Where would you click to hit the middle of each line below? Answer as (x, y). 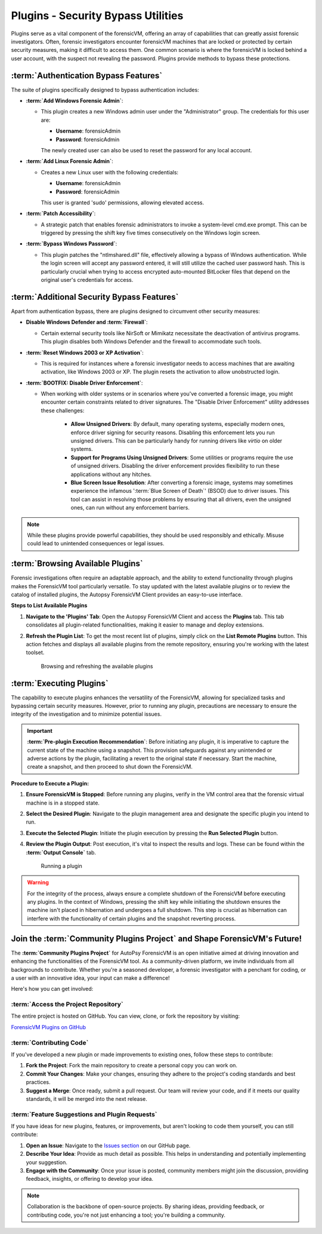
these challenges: (63, 410)
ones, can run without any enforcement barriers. (130, 508)
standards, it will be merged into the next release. (86, 1098)
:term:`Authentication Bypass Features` (87, 76)
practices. (38, 1082)
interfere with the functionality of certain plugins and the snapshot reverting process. (131, 918)
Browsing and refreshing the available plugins (97, 666)
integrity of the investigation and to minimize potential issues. (86, 714)
